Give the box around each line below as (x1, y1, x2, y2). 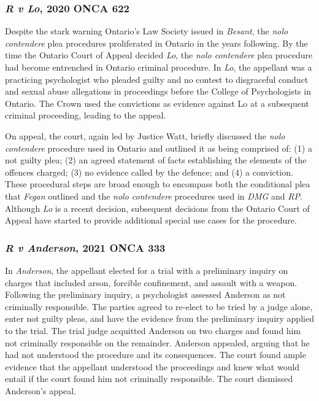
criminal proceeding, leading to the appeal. (5, 109, 166, 122)
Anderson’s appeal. (5, 384, 77, 397)
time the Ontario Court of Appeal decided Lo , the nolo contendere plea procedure (5, 49, 313, 61)
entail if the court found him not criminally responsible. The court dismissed (5, 372, 293, 385)
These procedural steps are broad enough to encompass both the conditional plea (5, 177, 310, 190)
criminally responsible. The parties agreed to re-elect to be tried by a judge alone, (5, 300, 313, 313)
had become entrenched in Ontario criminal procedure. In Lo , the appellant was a (5, 61, 312, 73)
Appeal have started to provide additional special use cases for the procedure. (5, 214, 297, 227)
